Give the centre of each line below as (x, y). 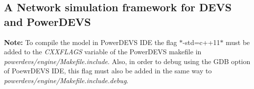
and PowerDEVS (47, 21)
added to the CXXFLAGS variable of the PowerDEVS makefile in (103, 52)
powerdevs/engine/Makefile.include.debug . (66, 80)
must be (238, 42)
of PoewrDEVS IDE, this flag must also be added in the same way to (108, 71)
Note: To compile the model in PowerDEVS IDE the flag (91, 42)
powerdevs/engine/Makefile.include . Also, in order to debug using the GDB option (127, 61)
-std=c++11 (201, 42)
